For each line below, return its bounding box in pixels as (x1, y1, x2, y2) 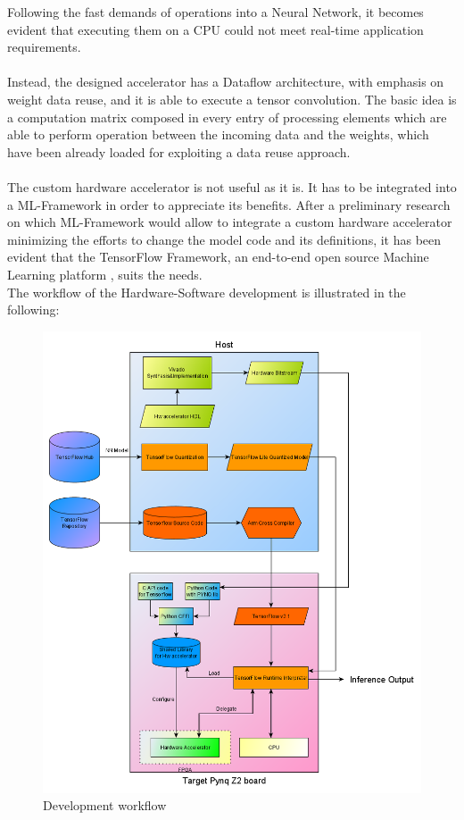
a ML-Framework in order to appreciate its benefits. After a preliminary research (7, 195, 451, 213)
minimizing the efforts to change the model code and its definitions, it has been (7, 230, 442, 248)
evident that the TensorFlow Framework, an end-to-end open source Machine (7, 247, 429, 266)
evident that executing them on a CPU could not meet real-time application (7, 20, 424, 38)
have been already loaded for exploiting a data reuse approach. (7, 142, 351, 161)
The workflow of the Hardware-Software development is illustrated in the (7, 282, 406, 301)
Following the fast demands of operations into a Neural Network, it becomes (7, 3, 424, 21)
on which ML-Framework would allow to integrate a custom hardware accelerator (7, 213, 452, 231)
